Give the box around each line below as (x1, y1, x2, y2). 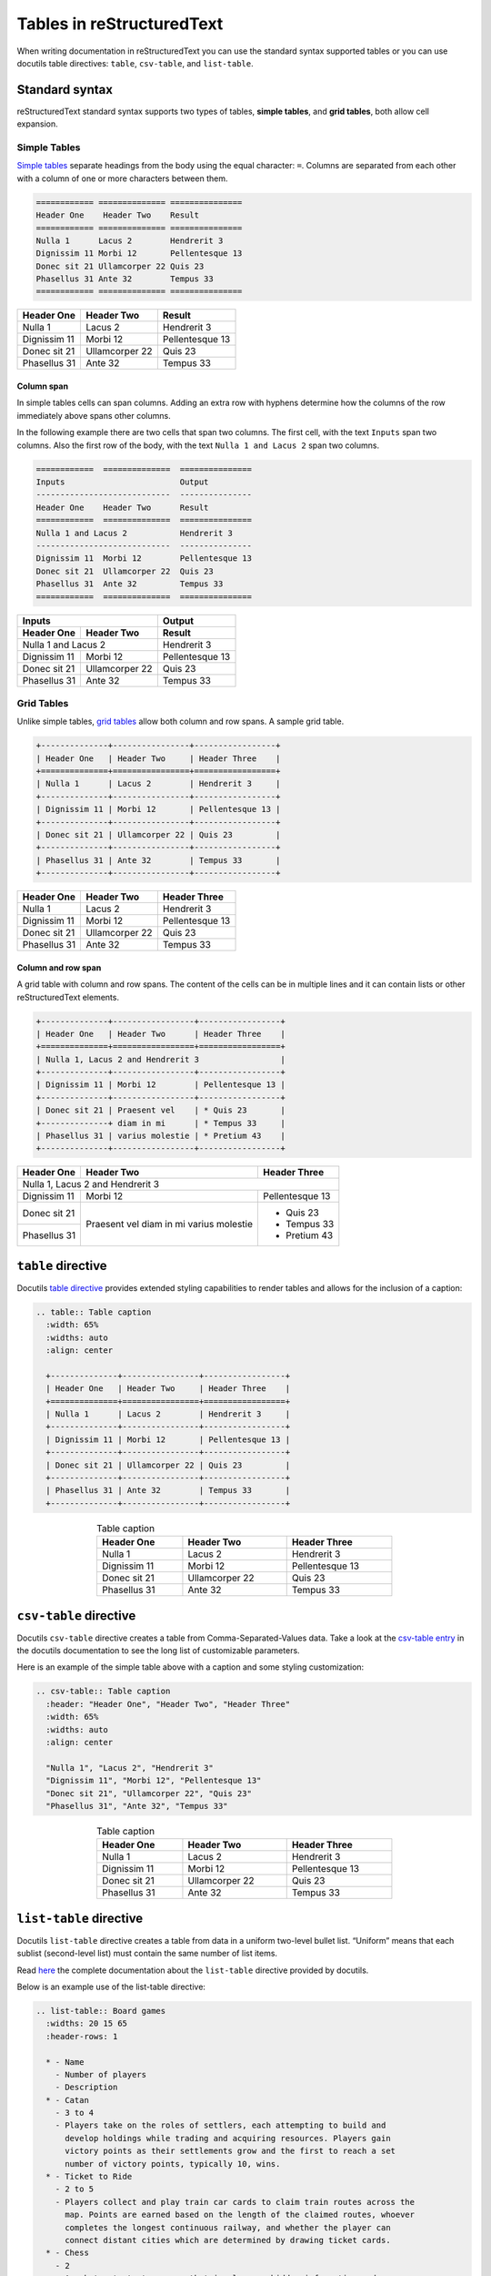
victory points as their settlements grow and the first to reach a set (65, 2146, 396, 2157)
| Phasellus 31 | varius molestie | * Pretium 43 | (35, 1131, 286, 1142)
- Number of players (55, 2069, 147, 2079)
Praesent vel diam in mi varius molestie (85, 1218, 254, 1231)
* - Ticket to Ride (45, 2171, 133, 2182)
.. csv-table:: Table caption (35, 1686, 171, 1697)
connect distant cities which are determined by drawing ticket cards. (65, 2235, 391, 2245)
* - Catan (45, 2095, 90, 2105)
